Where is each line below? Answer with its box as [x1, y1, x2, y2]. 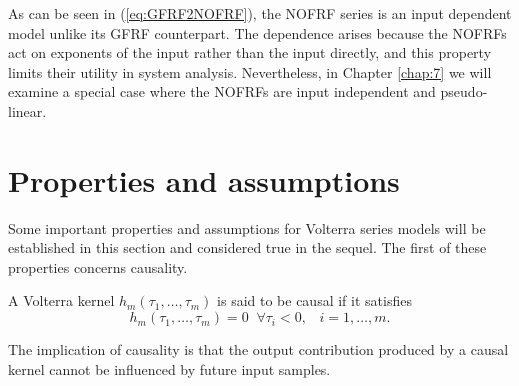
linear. [8, 100, 47, 121]
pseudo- [440, 81, 488, 102]
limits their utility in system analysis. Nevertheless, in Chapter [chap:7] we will [8, 61, 492, 82]
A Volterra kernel [8, 290, 115, 311]
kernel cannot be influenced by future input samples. [8, 358, 331, 379]
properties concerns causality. [8, 256, 188, 277]
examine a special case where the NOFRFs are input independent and [8, 81, 436, 102]
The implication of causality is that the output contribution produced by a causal [8, 339, 509, 360]
